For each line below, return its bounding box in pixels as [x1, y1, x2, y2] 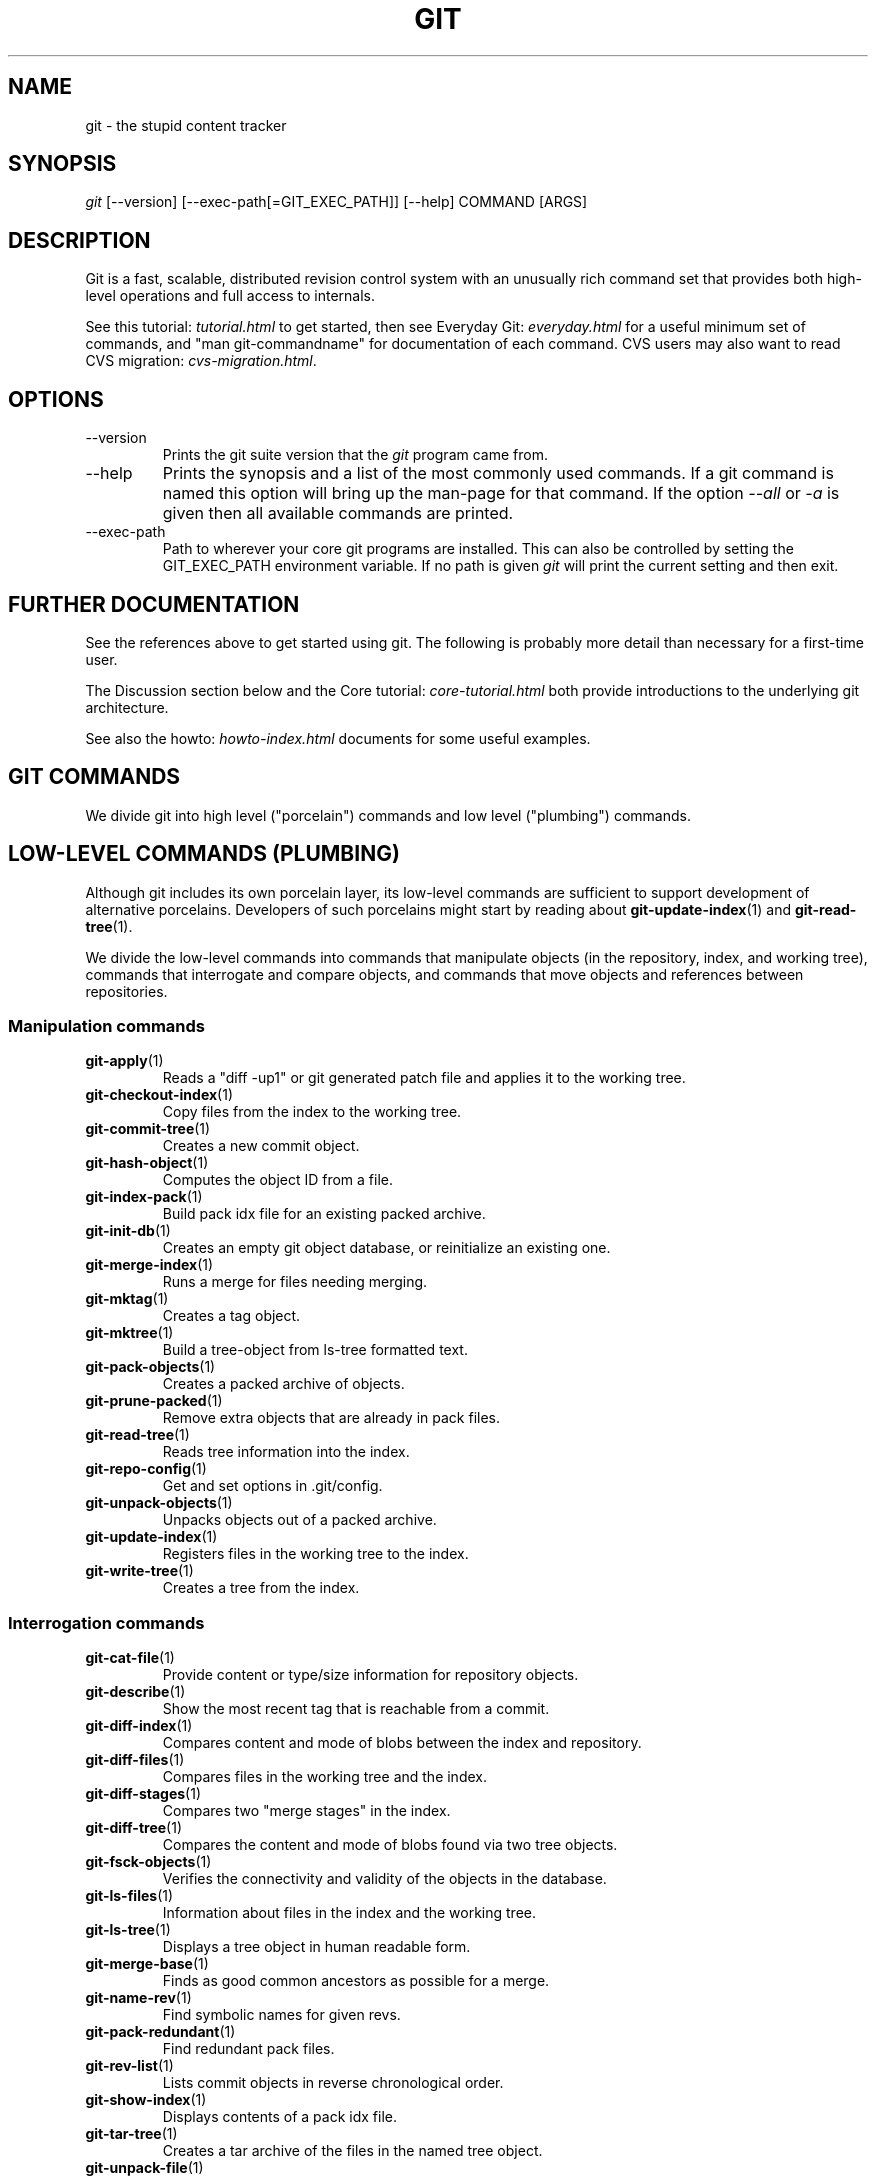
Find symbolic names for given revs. [162, 2006, 401, 2024]
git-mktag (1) [85, 1290, 169, 1308]
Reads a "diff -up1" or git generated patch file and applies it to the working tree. [162, 1069, 686, 1087]
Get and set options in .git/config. [162, 1477, 383, 1495]
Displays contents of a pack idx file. [162, 2108, 398, 2126]
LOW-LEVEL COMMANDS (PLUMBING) [8, 841, 400, 867]
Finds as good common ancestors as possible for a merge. [162, 1972, 550, 1990]
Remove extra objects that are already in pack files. [162, 1409, 501, 1427]
